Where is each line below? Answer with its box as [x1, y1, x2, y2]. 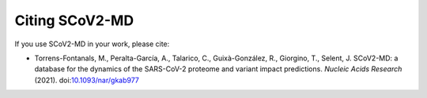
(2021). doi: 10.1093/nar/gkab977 [34, 75, 140, 85]
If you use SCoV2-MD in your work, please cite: [14, 39, 170, 49]
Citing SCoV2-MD [14, 12, 134, 29]
